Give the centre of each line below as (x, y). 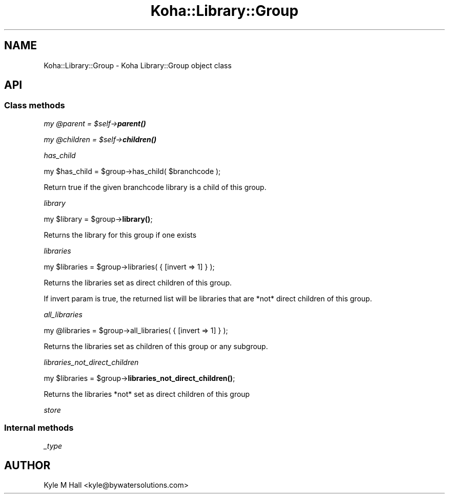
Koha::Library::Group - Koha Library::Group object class (138, 65)
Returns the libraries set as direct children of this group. (138, 282)
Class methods (35, 106)
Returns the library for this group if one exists (120, 235)
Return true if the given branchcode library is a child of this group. (155, 187)
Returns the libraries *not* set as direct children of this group (147, 394)
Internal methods (39, 428)
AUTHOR (27, 465)
